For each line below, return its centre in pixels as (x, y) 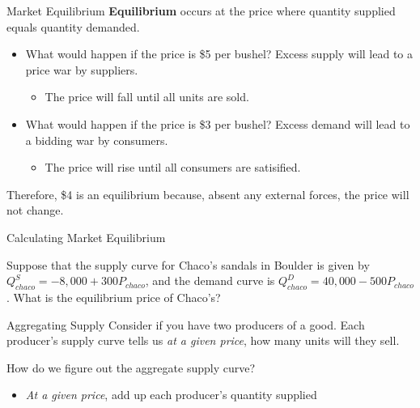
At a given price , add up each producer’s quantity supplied (171, 395)
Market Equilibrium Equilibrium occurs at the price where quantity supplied (201, 11)
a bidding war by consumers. (97, 140)
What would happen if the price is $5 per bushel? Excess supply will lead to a (219, 54)
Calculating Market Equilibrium (86, 237)
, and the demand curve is (210, 280)
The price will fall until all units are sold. (147, 97)
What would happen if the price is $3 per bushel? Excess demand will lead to (218, 123)
